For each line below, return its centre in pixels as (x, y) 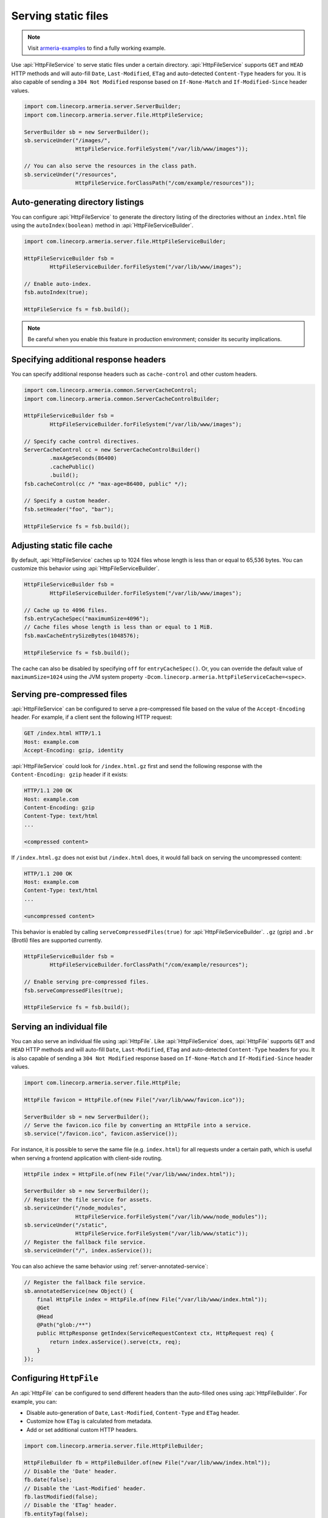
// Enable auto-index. (58, 284)
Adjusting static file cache (62, 546)
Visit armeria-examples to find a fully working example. (97, 48)
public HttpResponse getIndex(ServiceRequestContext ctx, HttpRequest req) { (155, 1333)
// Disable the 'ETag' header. (71, 1505)
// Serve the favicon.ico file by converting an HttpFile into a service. (138, 1125)
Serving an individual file (59, 1026)
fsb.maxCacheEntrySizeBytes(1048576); (82, 635)
